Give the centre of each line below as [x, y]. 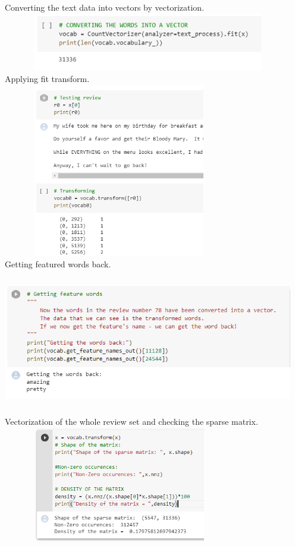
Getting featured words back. [58, 264]
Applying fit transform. [47, 79]
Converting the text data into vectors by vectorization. [105, 7]
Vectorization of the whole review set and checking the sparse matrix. [131, 421]
